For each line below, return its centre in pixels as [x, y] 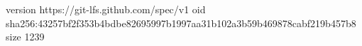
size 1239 [25, 37]
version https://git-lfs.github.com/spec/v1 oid [106, 9]
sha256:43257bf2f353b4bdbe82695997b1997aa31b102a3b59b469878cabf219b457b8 [181, 23]
